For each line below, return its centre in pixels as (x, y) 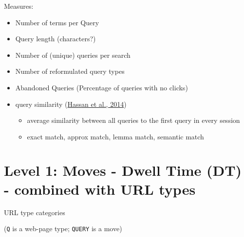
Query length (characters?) (56, 39)
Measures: (19, 6)
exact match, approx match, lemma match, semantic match (115, 136)
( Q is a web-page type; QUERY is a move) (63, 229)
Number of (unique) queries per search (73, 55)
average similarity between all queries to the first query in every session (133, 120)
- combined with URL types (100, 189)
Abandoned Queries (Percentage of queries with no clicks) (102, 87)
